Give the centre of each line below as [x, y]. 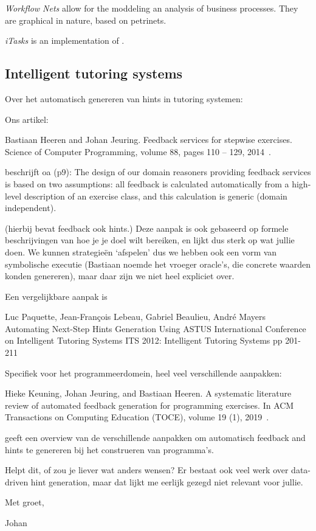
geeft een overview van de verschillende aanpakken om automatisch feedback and [155, 438]
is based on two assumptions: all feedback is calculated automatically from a [147, 183]
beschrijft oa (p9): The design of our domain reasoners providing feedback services [158, 172]
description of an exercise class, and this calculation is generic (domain [156, 196]
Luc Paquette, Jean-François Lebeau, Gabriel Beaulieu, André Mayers [135, 317]
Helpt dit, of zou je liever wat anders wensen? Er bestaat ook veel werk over [147, 470]
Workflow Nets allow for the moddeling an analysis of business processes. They [152, 8]
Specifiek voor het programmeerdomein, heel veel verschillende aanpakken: [143, 373]
